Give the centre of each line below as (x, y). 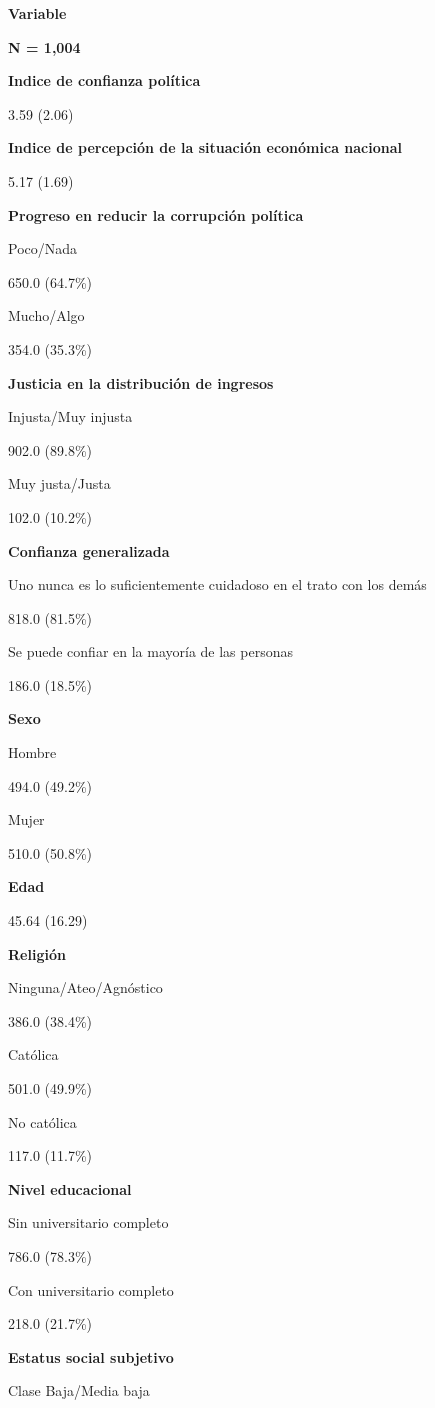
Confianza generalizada (89, 550)
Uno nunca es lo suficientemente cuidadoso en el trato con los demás (217, 584)
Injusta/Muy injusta (70, 416)
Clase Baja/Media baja (79, 1390)
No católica (42, 1121)
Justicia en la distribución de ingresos (141, 382)
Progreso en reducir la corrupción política (156, 214)
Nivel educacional (70, 1188)
